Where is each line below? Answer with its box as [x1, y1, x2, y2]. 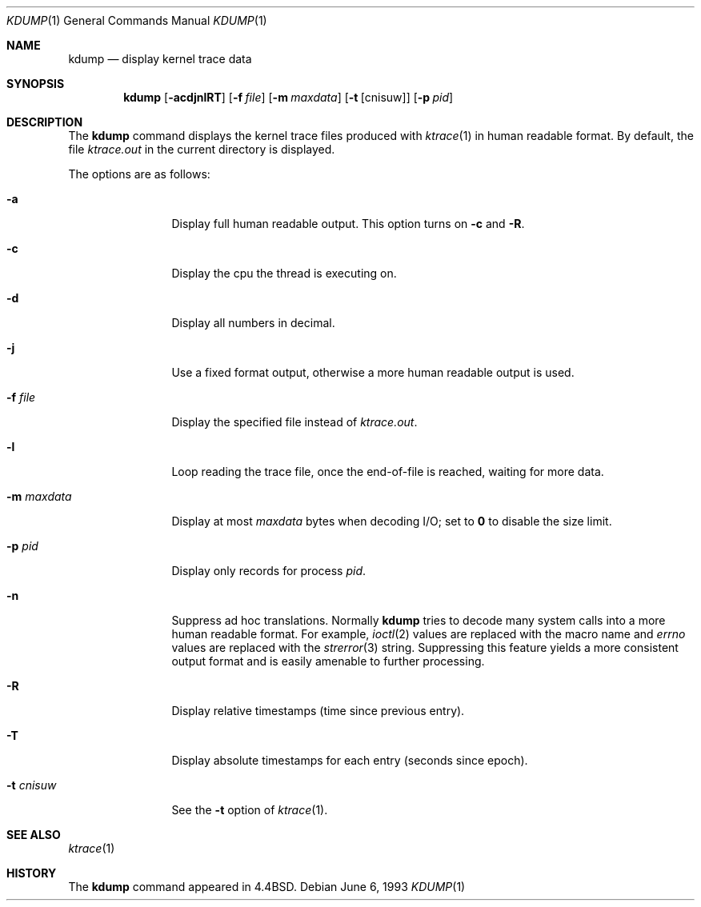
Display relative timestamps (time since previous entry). [171, 704, 465, 717]
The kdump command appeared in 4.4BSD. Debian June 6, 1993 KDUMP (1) [68, 880, 466, 893]
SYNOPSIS [6, 77, 65, 90]
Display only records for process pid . [171, 564, 367, 577]
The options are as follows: [68, 167, 210, 181]
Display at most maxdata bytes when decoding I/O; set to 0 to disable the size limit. [171, 514, 612, 528]
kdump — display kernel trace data [68, 52, 252, 66]
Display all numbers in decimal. [171, 316, 335, 330]
